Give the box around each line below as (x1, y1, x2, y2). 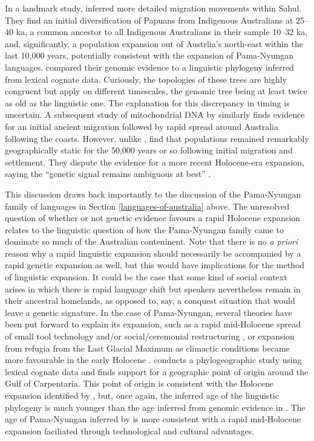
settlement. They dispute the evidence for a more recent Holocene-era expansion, (5, 155, 304, 168)
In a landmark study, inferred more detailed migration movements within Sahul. (5, 2, 302, 14)
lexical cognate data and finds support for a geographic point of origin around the (5, 365, 309, 378)
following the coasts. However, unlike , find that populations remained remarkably (5, 132, 309, 144)
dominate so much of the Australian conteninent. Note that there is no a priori (5, 235, 298, 248)
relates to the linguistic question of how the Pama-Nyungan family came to (5, 223, 284, 236)
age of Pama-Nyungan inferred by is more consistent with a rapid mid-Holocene (5, 413, 301, 425)
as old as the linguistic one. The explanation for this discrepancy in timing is (5, 96, 290, 109)
